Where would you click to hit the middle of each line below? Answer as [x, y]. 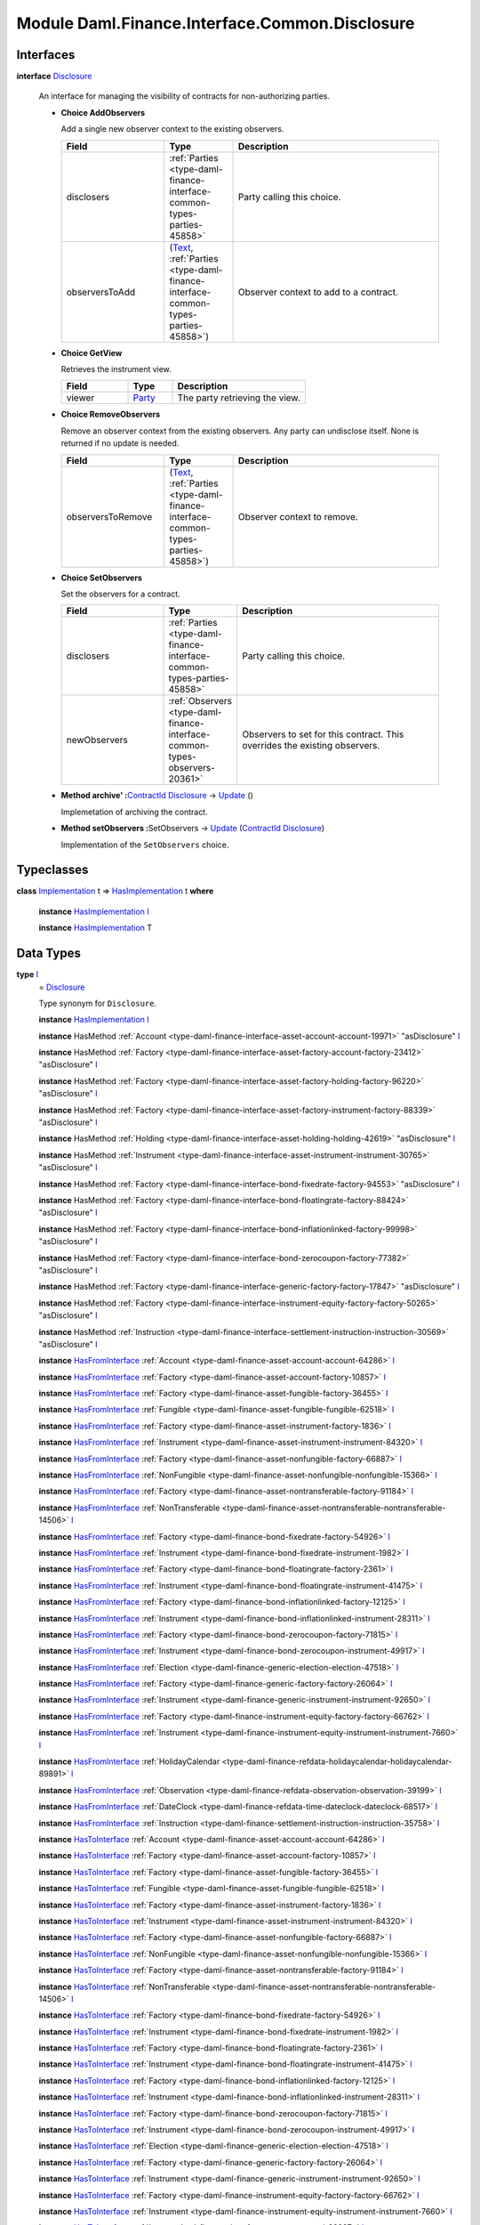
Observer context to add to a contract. [318, 292]
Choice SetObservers [101, 578]
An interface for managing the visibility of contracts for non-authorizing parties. [184, 96]
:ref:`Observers [200, 701]
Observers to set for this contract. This [323, 734]
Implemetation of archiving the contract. [134, 812]
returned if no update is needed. [120, 443]
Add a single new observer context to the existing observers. [172, 129]
